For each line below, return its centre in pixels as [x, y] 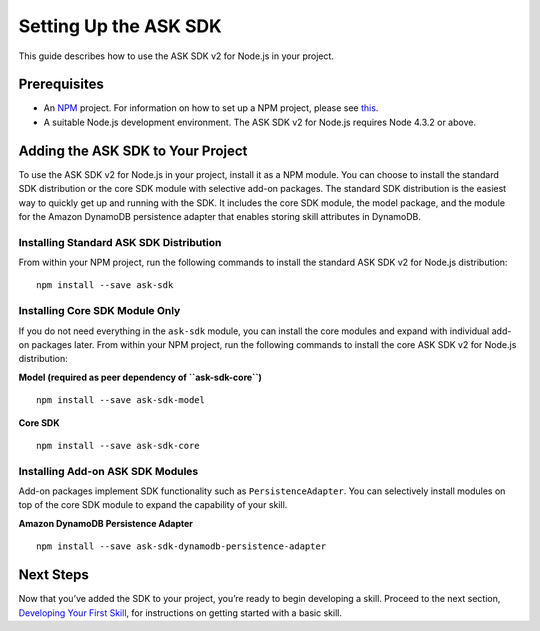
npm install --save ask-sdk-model [120, 400]
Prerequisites [61, 84]
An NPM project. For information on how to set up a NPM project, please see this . [211, 108]
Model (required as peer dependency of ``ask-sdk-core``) [140, 377]
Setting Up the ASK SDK [120, 26]
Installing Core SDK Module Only [99, 311]
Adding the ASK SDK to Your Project [133, 150]
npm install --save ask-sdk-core [118, 445]
